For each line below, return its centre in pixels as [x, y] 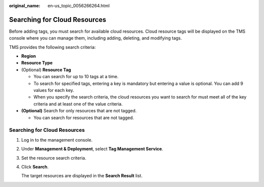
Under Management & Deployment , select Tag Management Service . [92, 149]
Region [29, 56]
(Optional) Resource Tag [46, 70]
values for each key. [54, 90]
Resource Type [37, 63]
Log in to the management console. [57, 140]
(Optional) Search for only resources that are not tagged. [79, 111]
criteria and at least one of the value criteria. [78, 104]
